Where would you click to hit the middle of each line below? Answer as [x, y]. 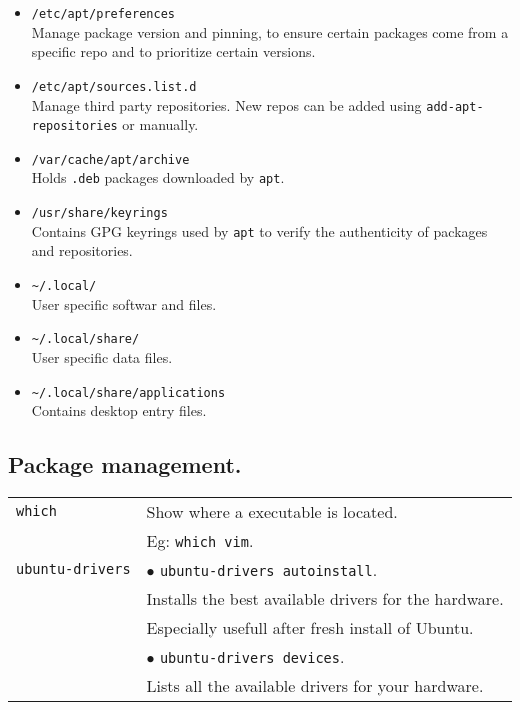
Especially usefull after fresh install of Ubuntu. [310, 627]
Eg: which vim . [200, 540]
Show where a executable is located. [272, 511]
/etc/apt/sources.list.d [114, 86]
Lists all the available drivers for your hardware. [315, 685]
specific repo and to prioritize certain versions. [173, 51]
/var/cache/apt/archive [110, 159]
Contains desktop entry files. [119, 410]
